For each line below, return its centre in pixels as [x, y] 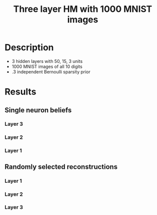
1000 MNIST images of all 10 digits [47, 66]
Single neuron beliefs [38, 110]
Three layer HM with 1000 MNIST [83, 9]
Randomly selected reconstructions [61, 167]
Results [21, 92]
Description [29, 48]
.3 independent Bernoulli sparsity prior [51, 72]
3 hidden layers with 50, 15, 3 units [47, 61]
